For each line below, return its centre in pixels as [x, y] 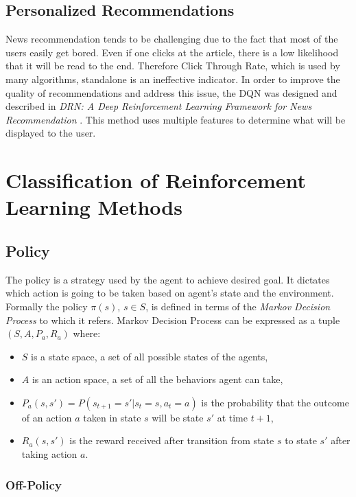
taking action [49, 454]
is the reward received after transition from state [172, 440]
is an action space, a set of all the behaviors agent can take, [157, 379]
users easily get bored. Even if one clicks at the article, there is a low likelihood [172, 52]
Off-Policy [34, 484]
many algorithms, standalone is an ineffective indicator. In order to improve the [173, 79]
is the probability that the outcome [275, 402]
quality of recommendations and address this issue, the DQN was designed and [171, 92]
